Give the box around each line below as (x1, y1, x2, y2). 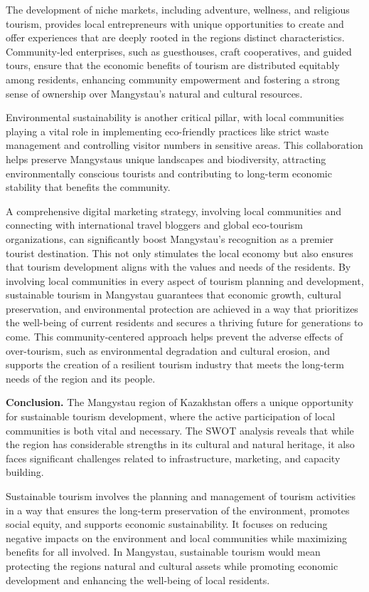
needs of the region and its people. (6, 370, 156, 385)
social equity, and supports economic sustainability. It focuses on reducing (6, 516, 328, 531)
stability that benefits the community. (6, 180, 171, 194)
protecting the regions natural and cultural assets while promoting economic (6, 558, 338, 573)
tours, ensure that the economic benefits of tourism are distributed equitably (6, 58, 340, 73)
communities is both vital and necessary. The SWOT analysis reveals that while (6, 422, 354, 437)
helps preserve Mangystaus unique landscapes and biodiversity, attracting (6, 151, 326, 166)
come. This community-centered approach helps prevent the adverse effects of (6, 329, 343, 344)
